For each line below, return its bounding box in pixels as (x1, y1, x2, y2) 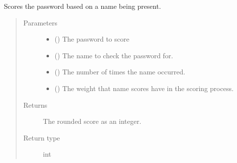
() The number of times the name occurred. (54, 67, 186, 77)
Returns (23, 99, 47, 110)
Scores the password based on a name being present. (4, 1, 161, 11)
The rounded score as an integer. (43, 116, 142, 126)
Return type (23, 132, 60, 142)
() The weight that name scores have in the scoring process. (54, 83, 234, 93)
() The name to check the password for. (54, 50, 173, 60)
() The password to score (54, 34, 129, 44)
